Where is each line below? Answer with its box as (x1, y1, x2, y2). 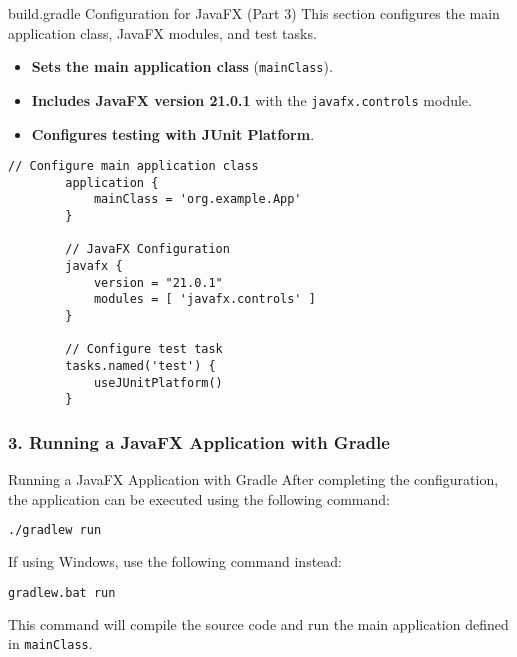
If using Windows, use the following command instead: (8, 551, 342, 572)
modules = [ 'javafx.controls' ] (93, 292, 316, 307)
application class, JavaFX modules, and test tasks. (8, 22, 317, 43)
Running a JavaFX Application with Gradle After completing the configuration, (8, 469, 499, 490)
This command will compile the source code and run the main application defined (8, 613, 509, 634)
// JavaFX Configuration (65, 242, 230, 257)
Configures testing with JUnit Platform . (31, 123, 315, 144)
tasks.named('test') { (65, 358, 216, 373)
